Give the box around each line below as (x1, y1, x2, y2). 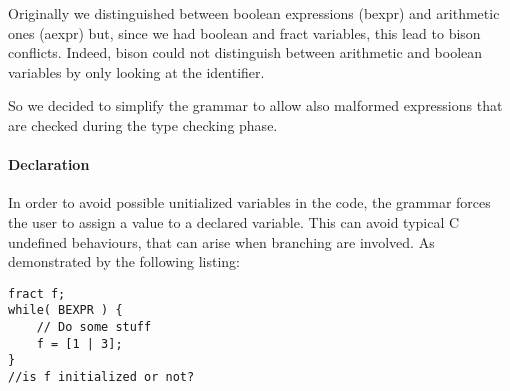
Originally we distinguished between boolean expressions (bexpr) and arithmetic (8, 3, 500, 23)
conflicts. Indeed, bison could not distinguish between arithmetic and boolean (8, 42, 483, 63)
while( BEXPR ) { (8, 303, 123, 318)
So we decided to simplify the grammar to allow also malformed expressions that (8, 95, 503, 116)
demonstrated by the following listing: (8, 251, 240, 272)
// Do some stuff (36, 320, 152, 335)
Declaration (8, 154, 90, 175)
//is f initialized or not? (8, 370, 195, 385)
